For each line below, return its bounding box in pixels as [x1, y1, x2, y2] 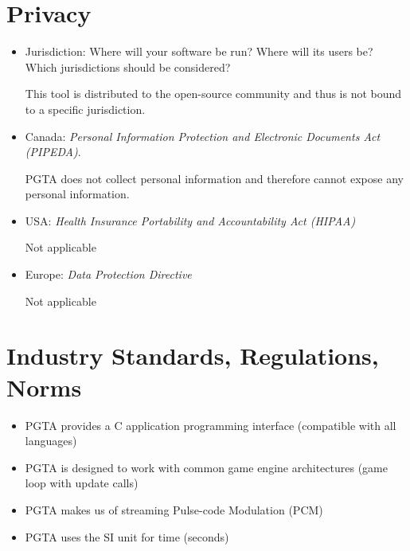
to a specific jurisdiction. [25, 100, 146, 117]
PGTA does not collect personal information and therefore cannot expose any [25, 170, 404, 186]
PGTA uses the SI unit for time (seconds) [25, 528, 229, 545]
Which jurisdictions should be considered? [25, 58, 231, 75]
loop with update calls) [25, 475, 139, 491]
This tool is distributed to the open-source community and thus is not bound [25, 85, 402, 102]
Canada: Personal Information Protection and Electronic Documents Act [25, 127, 381, 144]
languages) [25, 432, 77, 449]
